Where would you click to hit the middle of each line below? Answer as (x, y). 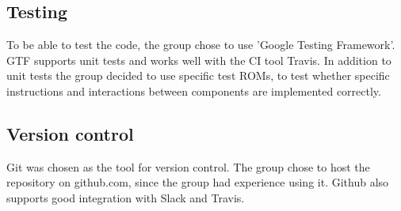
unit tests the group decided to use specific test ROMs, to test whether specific (198, 75)
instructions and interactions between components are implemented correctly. (194, 90)
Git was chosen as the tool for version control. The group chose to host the (188, 166)
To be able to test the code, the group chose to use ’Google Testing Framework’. (201, 45)
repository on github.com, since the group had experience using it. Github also (198, 182)
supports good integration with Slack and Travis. (126, 197)
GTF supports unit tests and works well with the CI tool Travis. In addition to (199, 60)
